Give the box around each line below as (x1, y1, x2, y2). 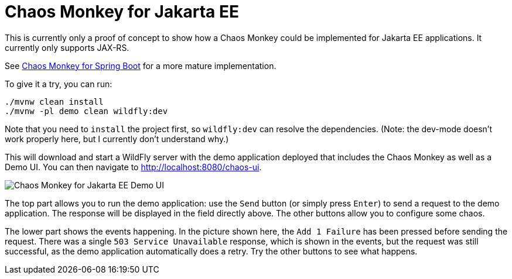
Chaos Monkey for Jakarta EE (5, 2, 239, 22)
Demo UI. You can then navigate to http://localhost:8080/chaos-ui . (5, 161, 262, 172)
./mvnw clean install (5, 97, 104, 106)
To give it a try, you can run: (5, 78, 112, 89)
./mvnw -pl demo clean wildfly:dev (5, 106, 168, 116)
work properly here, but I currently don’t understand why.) (5, 133, 229, 144)
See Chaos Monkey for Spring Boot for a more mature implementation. (5, 60, 277, 71)
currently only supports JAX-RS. (5, 42, 129, 53)
